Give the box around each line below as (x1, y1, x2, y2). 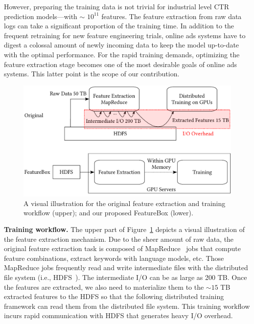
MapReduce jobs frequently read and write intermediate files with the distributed (4, 262, 248, 273)
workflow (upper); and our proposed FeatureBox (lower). (23, 208, 193, 218)
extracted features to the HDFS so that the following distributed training (4, 291, 224, 301)
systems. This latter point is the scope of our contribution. (4, 69, 180, 79)
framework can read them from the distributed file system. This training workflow (4, 301, 250, 311)
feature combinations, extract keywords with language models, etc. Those (4, 253, 224, 263)
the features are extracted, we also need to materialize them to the (4, 281, 204, 292)
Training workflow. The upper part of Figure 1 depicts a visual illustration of (4, 224, 245, 234)
